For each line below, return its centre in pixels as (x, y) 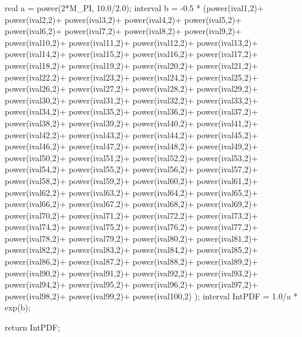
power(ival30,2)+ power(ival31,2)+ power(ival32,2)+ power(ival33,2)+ (132, 100)
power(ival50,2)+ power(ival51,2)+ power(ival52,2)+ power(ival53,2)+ (132, 157)
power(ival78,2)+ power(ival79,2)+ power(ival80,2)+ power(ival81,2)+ (132, 238)
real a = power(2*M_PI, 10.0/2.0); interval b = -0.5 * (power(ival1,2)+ (134, 8)
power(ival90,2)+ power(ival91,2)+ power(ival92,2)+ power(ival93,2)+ (132, 273)
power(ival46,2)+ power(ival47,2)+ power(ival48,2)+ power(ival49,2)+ (132, 146)
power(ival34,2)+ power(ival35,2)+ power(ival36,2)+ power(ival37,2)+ (132, 111)
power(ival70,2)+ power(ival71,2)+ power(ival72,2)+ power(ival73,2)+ (132, 215)
